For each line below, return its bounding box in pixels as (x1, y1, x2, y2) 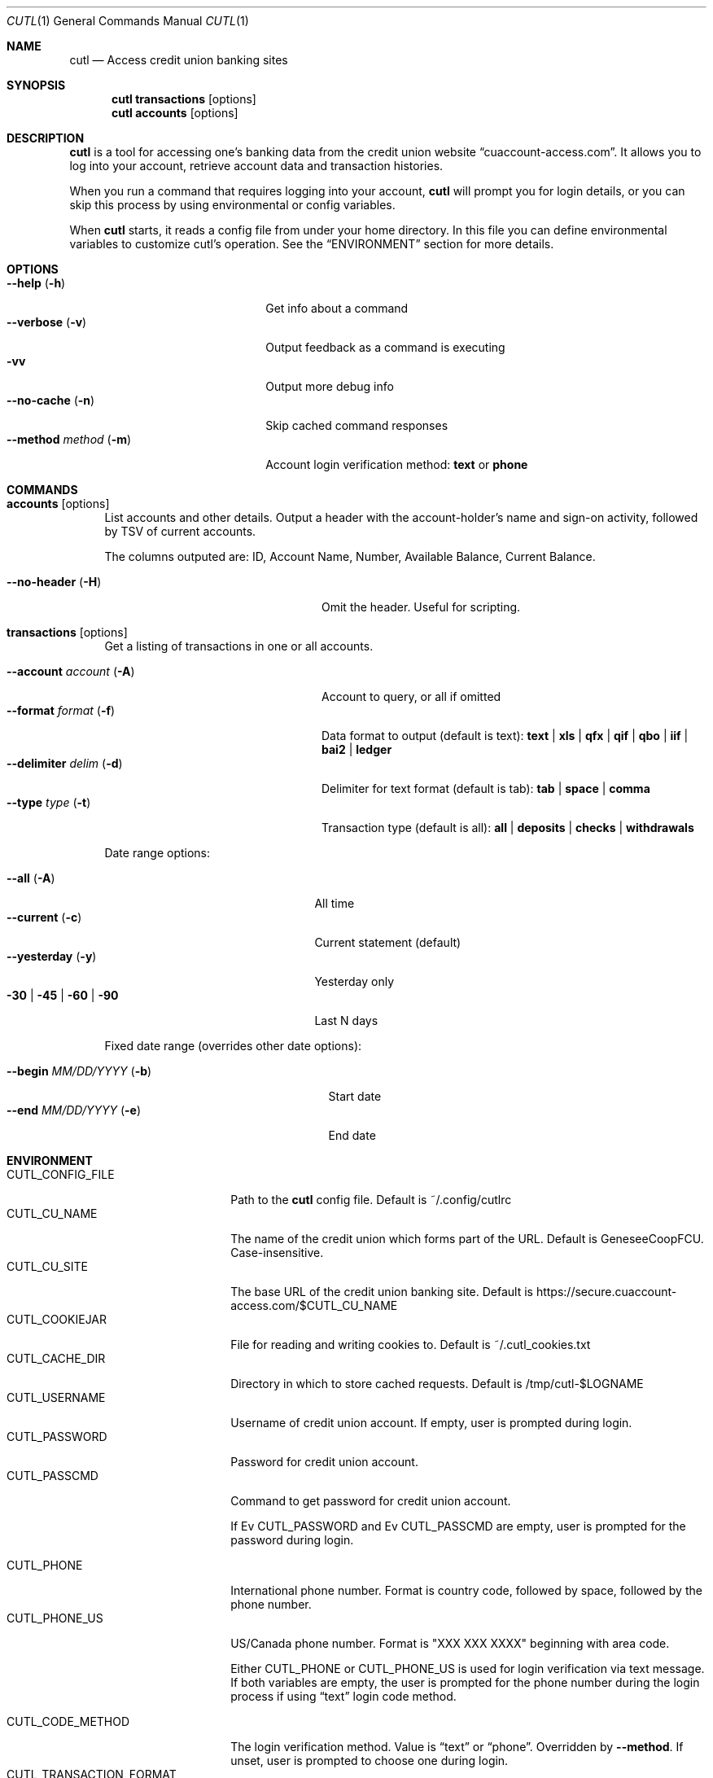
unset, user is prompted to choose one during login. (230, 1754, 509, 1767)
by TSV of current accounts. (104, 524, 256, 538)
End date (328, 1128, 376, 1142)
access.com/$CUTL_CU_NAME (230, 1298, 398, 1312)
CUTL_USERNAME (7, 1390, 106, 1404)
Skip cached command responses (265, 418, 448, 432)
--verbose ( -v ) (7, 315, 87, 329)
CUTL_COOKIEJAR (7, 1312, 107, 1326)
